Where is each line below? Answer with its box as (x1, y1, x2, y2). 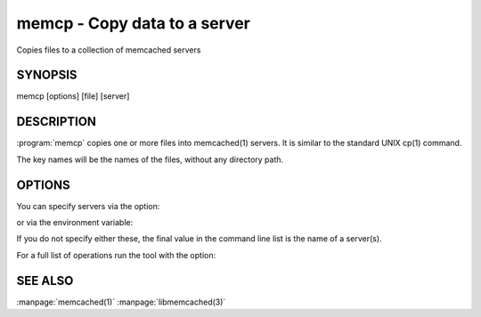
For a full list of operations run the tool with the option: (16, 249, 216, 260)
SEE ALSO (16, 272, 74, 289)
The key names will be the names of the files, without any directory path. (16, 154, 284, 165)
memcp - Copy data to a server (16, 13, 251, 33)
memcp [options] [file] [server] (16, 91, 130, 102)
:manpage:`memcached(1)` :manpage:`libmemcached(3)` (16, 297, 226, 307)
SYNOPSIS (16, 68, 77, 83)
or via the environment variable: (16, 217, 134, 228)
